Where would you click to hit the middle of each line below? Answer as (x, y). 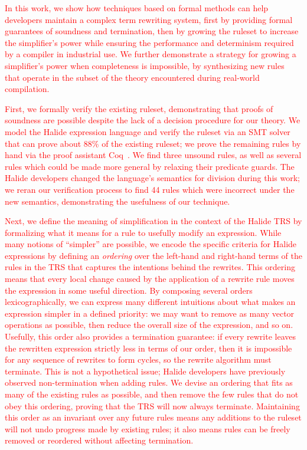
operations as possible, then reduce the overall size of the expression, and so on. (149, 325)
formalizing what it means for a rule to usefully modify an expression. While (143, 232)
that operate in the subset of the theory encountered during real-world (132, 77)
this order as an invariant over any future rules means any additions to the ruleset (153, 417)
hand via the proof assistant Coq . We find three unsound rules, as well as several (153, 155)
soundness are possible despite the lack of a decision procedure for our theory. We (153, 120)
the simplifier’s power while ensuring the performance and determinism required (149, 42)
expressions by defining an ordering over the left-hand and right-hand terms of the (154, 255)
